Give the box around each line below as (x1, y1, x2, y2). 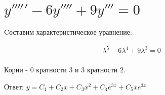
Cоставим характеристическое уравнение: (4, 26, 132, 37)
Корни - (4, 64, 28, 75)
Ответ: (4, 81, 24, 91)
